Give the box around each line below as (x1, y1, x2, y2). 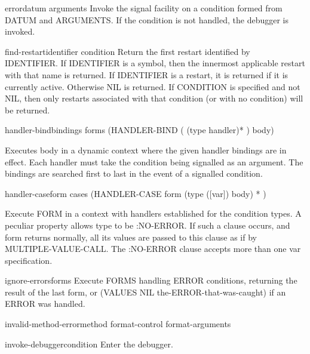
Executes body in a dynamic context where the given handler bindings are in (5, 143, 287, 156)
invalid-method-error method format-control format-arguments (5, 318, 231, 330)
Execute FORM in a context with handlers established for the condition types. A (5, 207, 302, 220)
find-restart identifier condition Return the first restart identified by (5, 45, 250, 57)
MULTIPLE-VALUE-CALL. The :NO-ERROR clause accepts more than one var (5, 242, 301, 255)
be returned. (5, 103, 50, 116)
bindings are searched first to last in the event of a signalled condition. (5, 167, 263, 180)
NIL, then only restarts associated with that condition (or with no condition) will (5, 92, 303, 104)
